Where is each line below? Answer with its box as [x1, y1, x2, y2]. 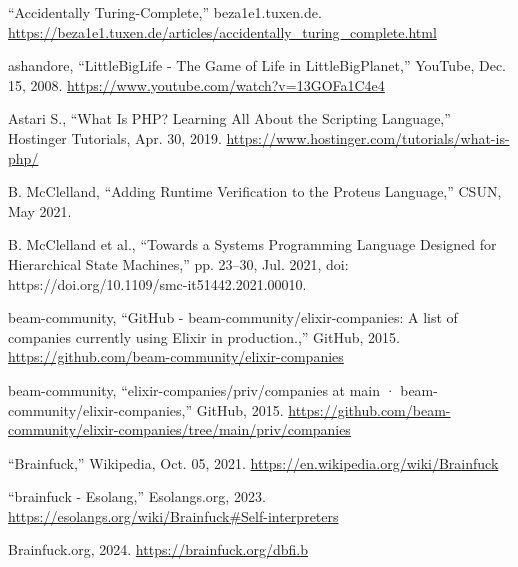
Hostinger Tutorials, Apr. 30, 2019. [8, 127, 222, 148]
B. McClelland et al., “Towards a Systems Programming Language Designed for [8, 234, 497, 255]
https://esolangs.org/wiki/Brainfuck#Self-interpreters [8, 505, 339, 526]
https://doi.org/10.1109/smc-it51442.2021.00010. [8, 273, 307, 294]
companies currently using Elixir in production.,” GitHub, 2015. [8, 326, 400, 347]
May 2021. [8, 200, 72, 221]
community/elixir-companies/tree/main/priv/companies [8, 419, 351, 440]
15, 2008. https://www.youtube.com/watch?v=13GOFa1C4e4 [8, 74, 385, 95]
